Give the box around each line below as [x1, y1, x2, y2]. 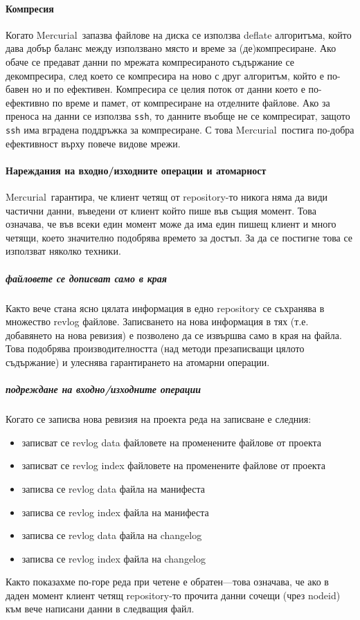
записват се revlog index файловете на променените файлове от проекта [21, 458, 325, 473]
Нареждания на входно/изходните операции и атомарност [6, 163, 267, 177]
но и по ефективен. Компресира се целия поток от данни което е [32, 82, 305, 96]
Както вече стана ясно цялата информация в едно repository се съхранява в [6, 300, 325, 315]
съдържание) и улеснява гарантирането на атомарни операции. [6, 354, 270, 369]
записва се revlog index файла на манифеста [21, 504, 209, 519]
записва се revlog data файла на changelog [21, 528, 202, 542]
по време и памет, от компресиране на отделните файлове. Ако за [52, 95, 330, 109]
